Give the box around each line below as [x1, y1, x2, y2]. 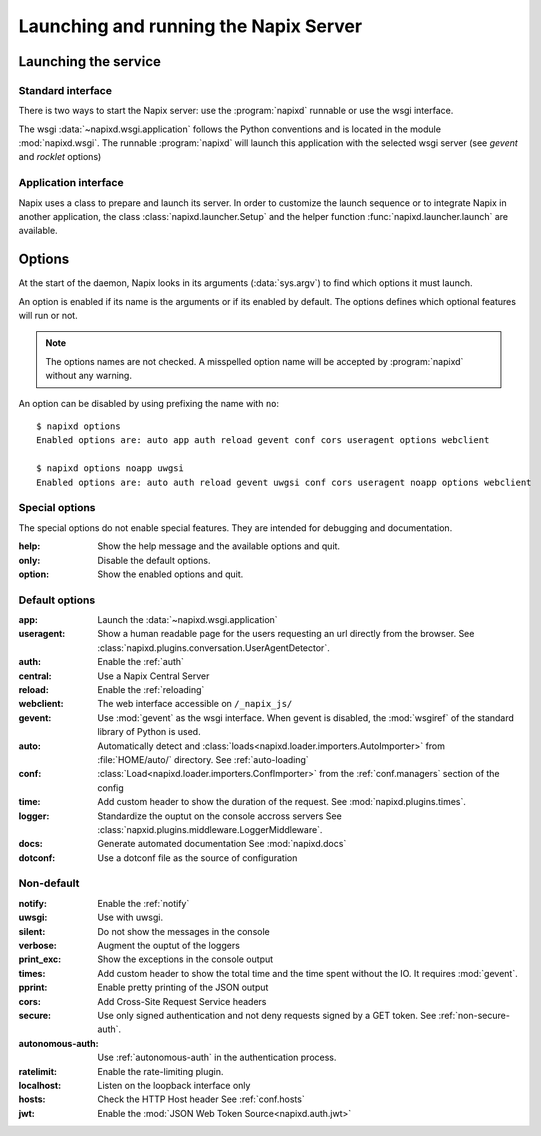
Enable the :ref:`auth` [97, 656, 185, 668]
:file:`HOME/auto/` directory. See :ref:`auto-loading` [97, 753, 309, 765]
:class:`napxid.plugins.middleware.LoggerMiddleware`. [97, 823, 323, 835]
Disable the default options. [97, 554, 211, 566]
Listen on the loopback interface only [97, 1079, 251, 1091]
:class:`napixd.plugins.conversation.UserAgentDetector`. [97, 641, 330, 654]
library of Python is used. [97, 726, 201, 738]
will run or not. [18, 310, 79, 322]
